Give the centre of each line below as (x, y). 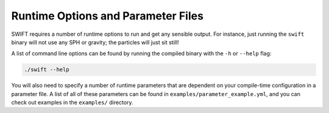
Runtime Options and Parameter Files (108, 16)
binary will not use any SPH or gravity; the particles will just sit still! (95, 42)
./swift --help (47, 70)
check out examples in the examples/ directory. (72, 103)
